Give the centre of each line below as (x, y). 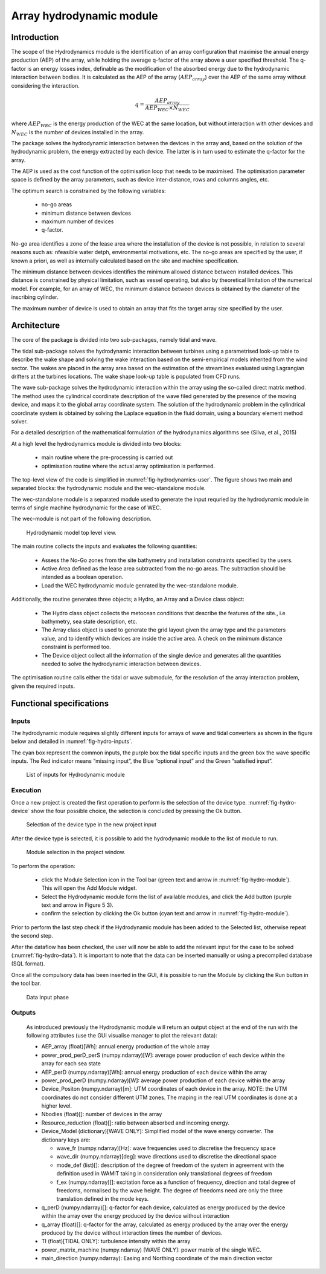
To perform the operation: (43, 866)
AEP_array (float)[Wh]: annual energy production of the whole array (126, 1047)
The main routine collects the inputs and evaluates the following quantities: (104, 546)
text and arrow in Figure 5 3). (78, 905)
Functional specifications (60, 703)
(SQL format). (28, 964)
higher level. (57, 1106)
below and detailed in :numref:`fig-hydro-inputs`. (72, 742)
